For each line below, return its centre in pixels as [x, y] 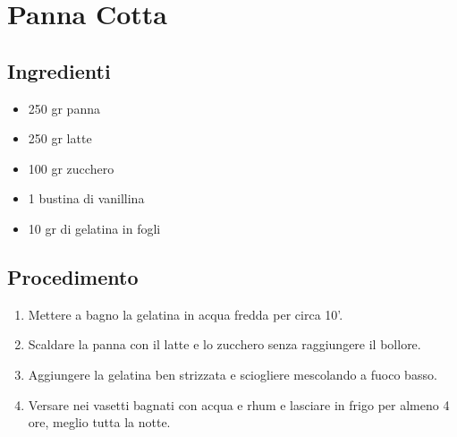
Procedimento [73, 276]
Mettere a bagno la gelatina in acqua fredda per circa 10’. [186, 314]
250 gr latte [60, 138]
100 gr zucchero [71, 168]
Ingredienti [59, 70]
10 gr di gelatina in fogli [94, 228]
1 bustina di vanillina [86, 198]
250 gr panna [64, 108]
